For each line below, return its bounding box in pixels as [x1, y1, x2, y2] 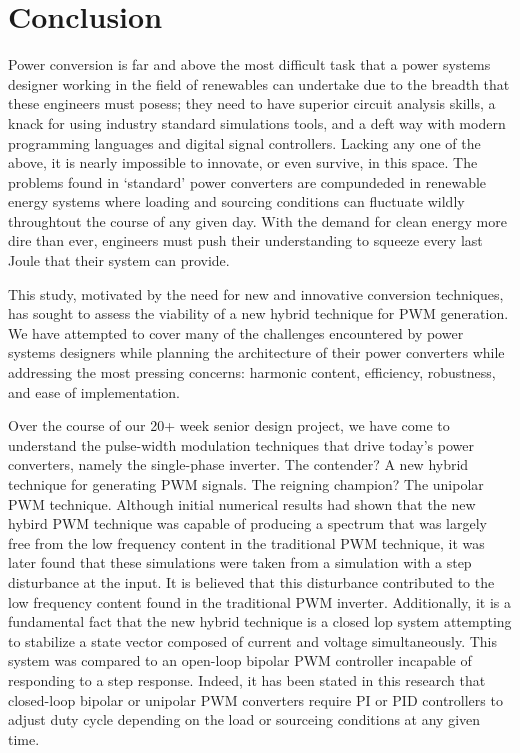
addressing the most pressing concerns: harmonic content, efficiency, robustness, [8, 362, 496, 383]
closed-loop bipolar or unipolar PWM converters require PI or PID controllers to [8, 689, 503, 710]
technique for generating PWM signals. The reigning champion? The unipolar [8, 474, 484, 494]
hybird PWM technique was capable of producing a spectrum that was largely [8, 513, 487, 534]
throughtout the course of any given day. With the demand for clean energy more [8, 210, 507, 231]
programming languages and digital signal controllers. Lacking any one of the [8, 132, 481, 153]
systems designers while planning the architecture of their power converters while [8, 342, 505, 363]
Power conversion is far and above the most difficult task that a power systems [8, 54, 491, 75]
